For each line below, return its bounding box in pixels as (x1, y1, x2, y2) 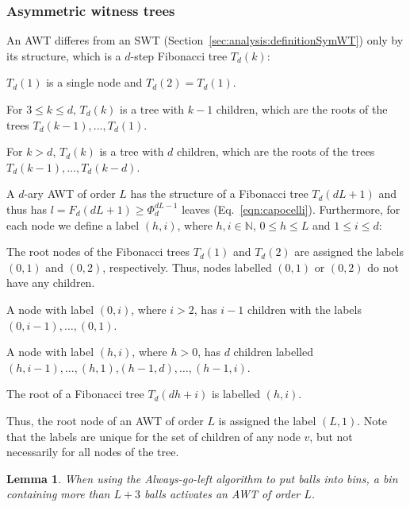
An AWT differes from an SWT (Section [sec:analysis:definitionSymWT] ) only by (6, 32, 404, 48)
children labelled (233, 343, 313, 360)
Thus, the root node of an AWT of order (6, 412, 204, 428)
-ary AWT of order (24, 185, 116, 202)
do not (367, 258, 399, 275)
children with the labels (247, 300, 362, 317)
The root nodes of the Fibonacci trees (6, 243, 190, 260)
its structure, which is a (6, 47, 121, 64)
